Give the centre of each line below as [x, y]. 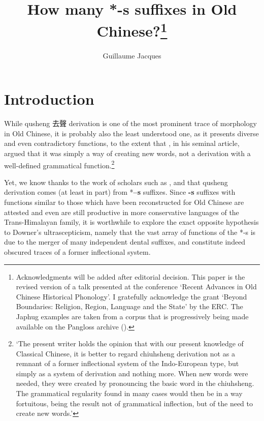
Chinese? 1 [132, 30]
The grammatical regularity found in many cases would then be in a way [129, 393]
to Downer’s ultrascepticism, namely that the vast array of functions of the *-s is [130, 232]
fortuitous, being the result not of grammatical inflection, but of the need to [134, 403]
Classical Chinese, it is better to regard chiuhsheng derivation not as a [125, 353]
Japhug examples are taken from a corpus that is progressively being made [132, 316]
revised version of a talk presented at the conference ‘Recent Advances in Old [136, 287]
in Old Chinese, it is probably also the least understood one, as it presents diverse [131, 133]
